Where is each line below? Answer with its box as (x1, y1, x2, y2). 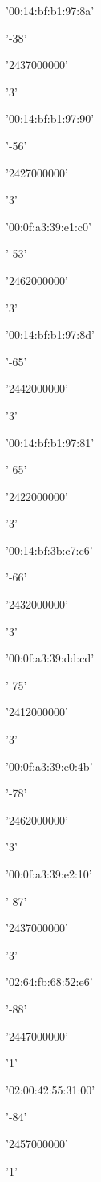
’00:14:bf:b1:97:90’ (6, 110, 95, 127)
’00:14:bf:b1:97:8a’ (6, 2, 95, 18)
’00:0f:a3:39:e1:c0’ (6, 218, 91, 234)
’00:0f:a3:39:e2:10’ (6, 866, 92, 882)
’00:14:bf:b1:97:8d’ (6, 326, 95, 343)
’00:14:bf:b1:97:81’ (6, 434, 95, 450)
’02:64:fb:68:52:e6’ (6, 973, 93, 990)
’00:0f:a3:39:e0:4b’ (6, 757, 93, 774)
